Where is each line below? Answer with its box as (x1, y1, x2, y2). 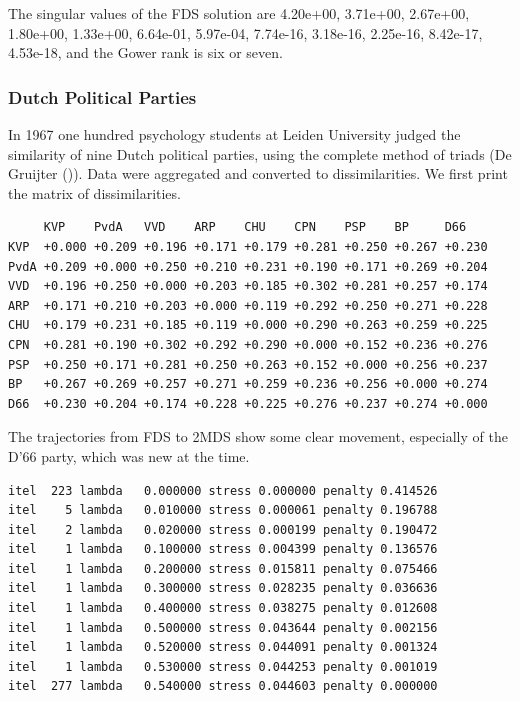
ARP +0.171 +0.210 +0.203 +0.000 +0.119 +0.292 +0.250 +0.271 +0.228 (8, 298, 488, 313)
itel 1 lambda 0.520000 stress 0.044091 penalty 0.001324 (8, 640, 438, 655)
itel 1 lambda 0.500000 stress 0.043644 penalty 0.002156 (8, 620, 438, 635)
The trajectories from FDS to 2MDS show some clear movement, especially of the (8, 426, 508, 447)
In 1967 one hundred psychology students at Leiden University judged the (8, 124, 461, 144)
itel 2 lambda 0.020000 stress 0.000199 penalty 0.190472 (8, 522, 438, 537)
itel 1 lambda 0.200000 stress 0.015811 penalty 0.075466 (8, 561, 438, 576)
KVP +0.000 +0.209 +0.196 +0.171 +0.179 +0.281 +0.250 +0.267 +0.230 (8, 239, 488, 254)
